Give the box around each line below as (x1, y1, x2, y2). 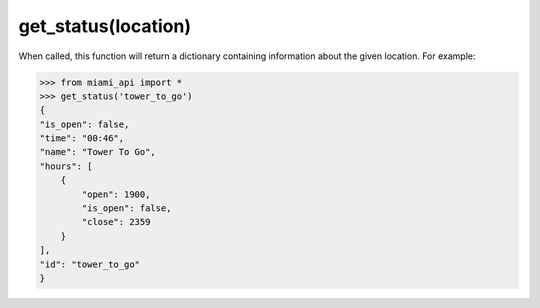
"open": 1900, (81, 188, 151, 200)
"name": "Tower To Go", (39, 146, 157, 158)
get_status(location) (18, 15, 192, 37)
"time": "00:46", (39, 133, 125, 144)
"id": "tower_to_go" (39, 258, 140, 270)
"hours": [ (39, 160, 93, 172)
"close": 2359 (81, 216, 151, 228)
